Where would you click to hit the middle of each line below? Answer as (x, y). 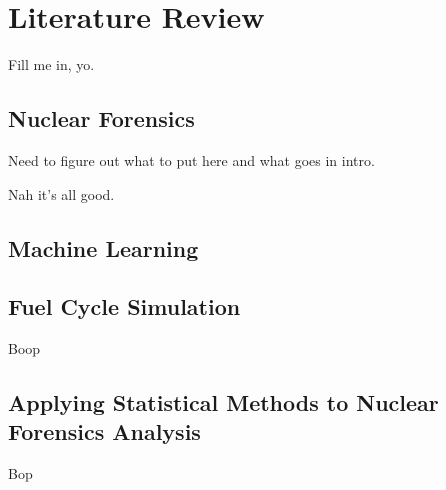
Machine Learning (103, 247)
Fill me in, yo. (51, 64)
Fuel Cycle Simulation (124, 306)
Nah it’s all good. (61, 193)
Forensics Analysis (104, 431)
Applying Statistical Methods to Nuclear (223, 402)
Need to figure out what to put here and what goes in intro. (191, 159)
